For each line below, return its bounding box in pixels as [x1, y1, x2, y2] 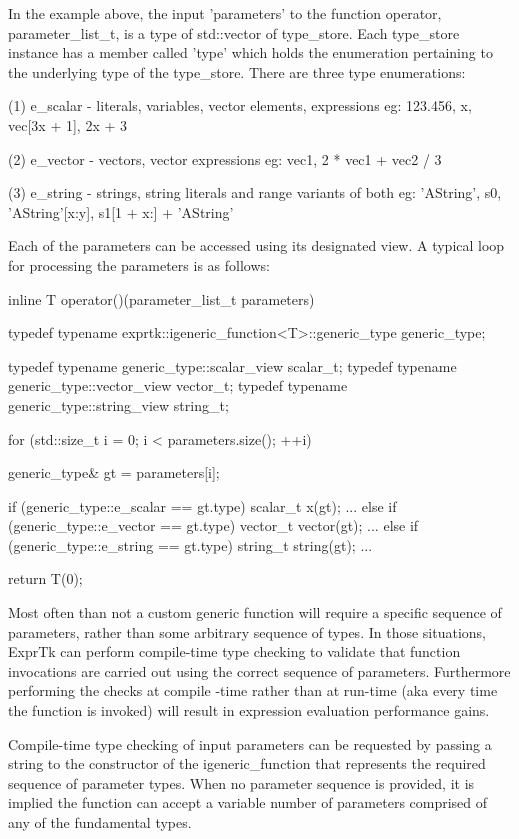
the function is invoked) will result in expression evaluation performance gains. [8, 700, 490, 721]
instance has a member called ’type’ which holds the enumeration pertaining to [8, 42, 493, 63]
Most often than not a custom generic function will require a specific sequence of [8, 602, 502, 623]
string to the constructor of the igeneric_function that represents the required [8, 753, 486, 774]
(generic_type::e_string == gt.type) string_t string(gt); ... [8, 534, 373, 555]
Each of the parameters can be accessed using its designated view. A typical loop [8, 235, 505, 256]
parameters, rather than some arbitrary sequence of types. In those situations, [8, 621, 486, 642]
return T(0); [8, 568, 83, 589]
